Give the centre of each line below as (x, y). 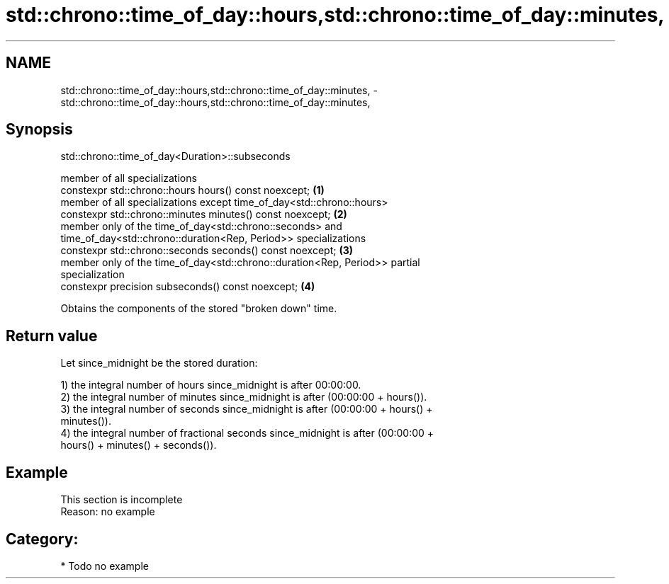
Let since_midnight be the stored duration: (159, 363)
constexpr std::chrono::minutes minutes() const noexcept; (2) (204, 214)
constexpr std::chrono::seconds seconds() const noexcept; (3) (207, 251)
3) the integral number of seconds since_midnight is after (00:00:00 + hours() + (247, 409)
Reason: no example (108, 512)
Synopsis (39, 130)
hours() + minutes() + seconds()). (139, 445)
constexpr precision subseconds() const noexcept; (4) (188, 287)
